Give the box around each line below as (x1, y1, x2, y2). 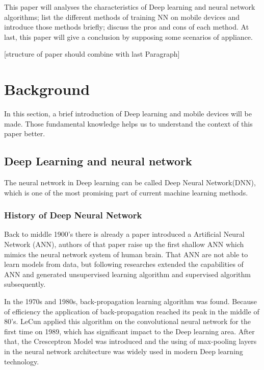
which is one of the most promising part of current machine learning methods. (4, 187, 248, 198)
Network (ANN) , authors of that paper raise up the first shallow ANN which (4, 239, 244, 250)
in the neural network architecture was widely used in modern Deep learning (4, 346, 243, 357)
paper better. (4, 128, 45, 139)
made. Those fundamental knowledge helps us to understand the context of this (4, 118, 253, 129)
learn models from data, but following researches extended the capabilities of (4, 259, 244, 269)
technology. (4, 356, 39, 366)
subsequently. (4, 279, 46, 289)
